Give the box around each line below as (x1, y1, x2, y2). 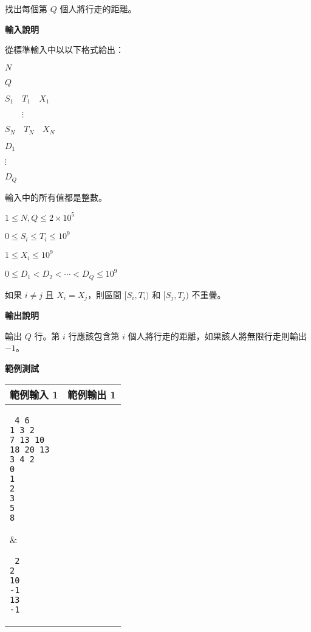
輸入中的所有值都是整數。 (5, 190, 107, 203)
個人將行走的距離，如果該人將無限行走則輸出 (128, 329, 307, 342)
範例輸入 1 (10, 387, 58, 402)
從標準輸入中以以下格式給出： (5, 43, 124, 56)
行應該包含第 (68, 329, 120, 342)
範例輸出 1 (67, 387, 116, 402)
